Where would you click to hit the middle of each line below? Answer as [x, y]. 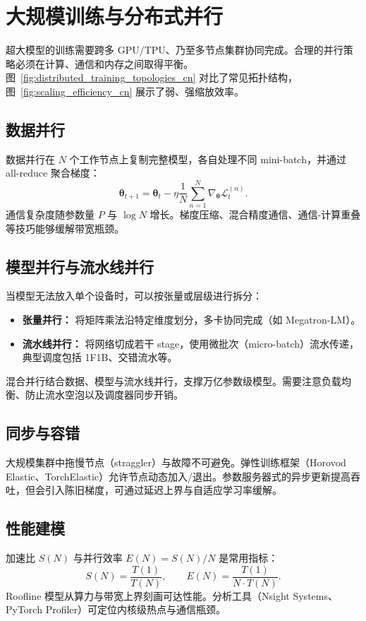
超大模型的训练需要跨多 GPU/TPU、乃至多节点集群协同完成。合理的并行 [175, 50]
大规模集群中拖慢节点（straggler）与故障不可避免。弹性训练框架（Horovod [176, 462]
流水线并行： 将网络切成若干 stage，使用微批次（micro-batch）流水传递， [191, 343]
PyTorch [24, 609]
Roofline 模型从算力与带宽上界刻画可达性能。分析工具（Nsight [148, 595]
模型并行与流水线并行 [80, 266]
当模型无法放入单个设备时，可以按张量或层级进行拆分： [134, 296]
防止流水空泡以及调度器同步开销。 [104, 395]
